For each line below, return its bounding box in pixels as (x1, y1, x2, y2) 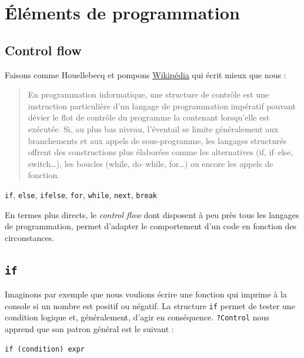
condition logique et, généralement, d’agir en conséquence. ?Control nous (5, 311, 269, 323)
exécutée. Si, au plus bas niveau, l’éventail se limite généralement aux (28, 122, 279, 135)
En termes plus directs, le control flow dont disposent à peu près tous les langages (5, 208, 299, 220)
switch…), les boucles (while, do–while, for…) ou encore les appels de (28, 157, 273, 169)
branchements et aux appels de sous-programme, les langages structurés (28, 134, 287, 146)
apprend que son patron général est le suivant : (5, 323, 174, 335)
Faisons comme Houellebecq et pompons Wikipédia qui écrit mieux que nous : (5, 68, 286, 81)
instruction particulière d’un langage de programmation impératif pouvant (28, 99, 296, 112)
